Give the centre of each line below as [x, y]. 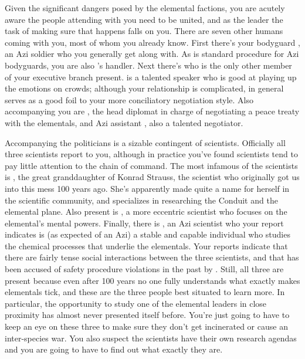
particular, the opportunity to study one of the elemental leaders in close [136, 303]
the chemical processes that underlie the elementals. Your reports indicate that [146, 245]
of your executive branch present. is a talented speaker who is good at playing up [151, 77]
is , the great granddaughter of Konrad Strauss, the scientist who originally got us [152, 177]
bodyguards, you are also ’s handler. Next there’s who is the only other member [148, 65]
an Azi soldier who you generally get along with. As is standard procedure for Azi [152, 54]
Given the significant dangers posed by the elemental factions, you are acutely [145, 8]
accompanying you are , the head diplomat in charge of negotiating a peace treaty [152, 111]
